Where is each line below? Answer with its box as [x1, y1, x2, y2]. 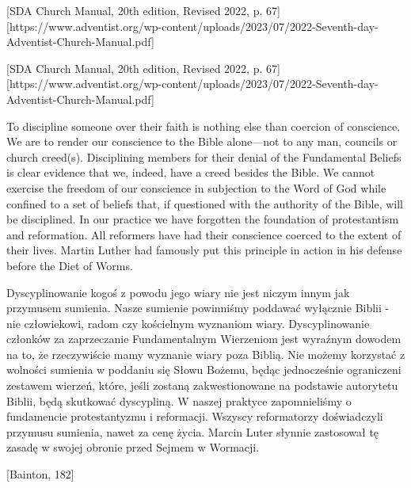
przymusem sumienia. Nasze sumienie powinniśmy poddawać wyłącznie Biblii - [6, 299, 390, 316]
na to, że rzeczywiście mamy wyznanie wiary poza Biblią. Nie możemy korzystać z [6, 345, 405, 362]
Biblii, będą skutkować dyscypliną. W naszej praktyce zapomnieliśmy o [6, 392, 352, 409]
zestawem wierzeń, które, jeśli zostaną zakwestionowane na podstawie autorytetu [6, 377, 398, 394]
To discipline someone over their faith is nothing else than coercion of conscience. [6, 117, 401, 134]
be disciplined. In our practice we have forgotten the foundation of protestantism [6, 211, 399, 227]
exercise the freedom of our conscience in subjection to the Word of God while [6, 179, 386, 196]
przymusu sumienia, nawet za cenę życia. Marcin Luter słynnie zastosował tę [6, 423, 379, 440]
